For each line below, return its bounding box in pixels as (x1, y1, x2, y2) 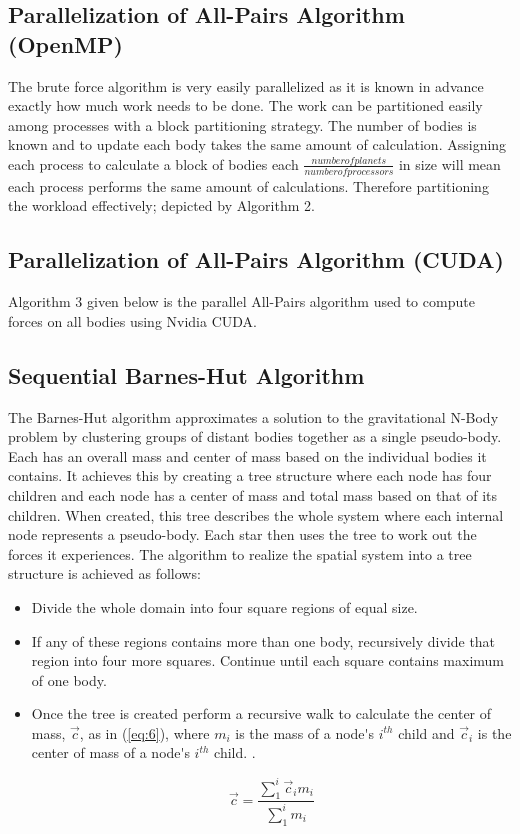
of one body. (31, 669, 107, 690)
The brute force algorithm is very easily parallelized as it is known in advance (8, 75, 484, 96)
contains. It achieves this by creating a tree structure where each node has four (8, 465, 492, 486)
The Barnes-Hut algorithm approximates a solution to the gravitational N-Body (8, 406, 499, 427)
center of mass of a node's (31, 742, 190, 763)
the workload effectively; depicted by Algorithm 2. (8, 195, 315, 216)
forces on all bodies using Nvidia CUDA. (8, 310, 257, 331)
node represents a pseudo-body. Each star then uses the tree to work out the (8, 524, 477, 545)
